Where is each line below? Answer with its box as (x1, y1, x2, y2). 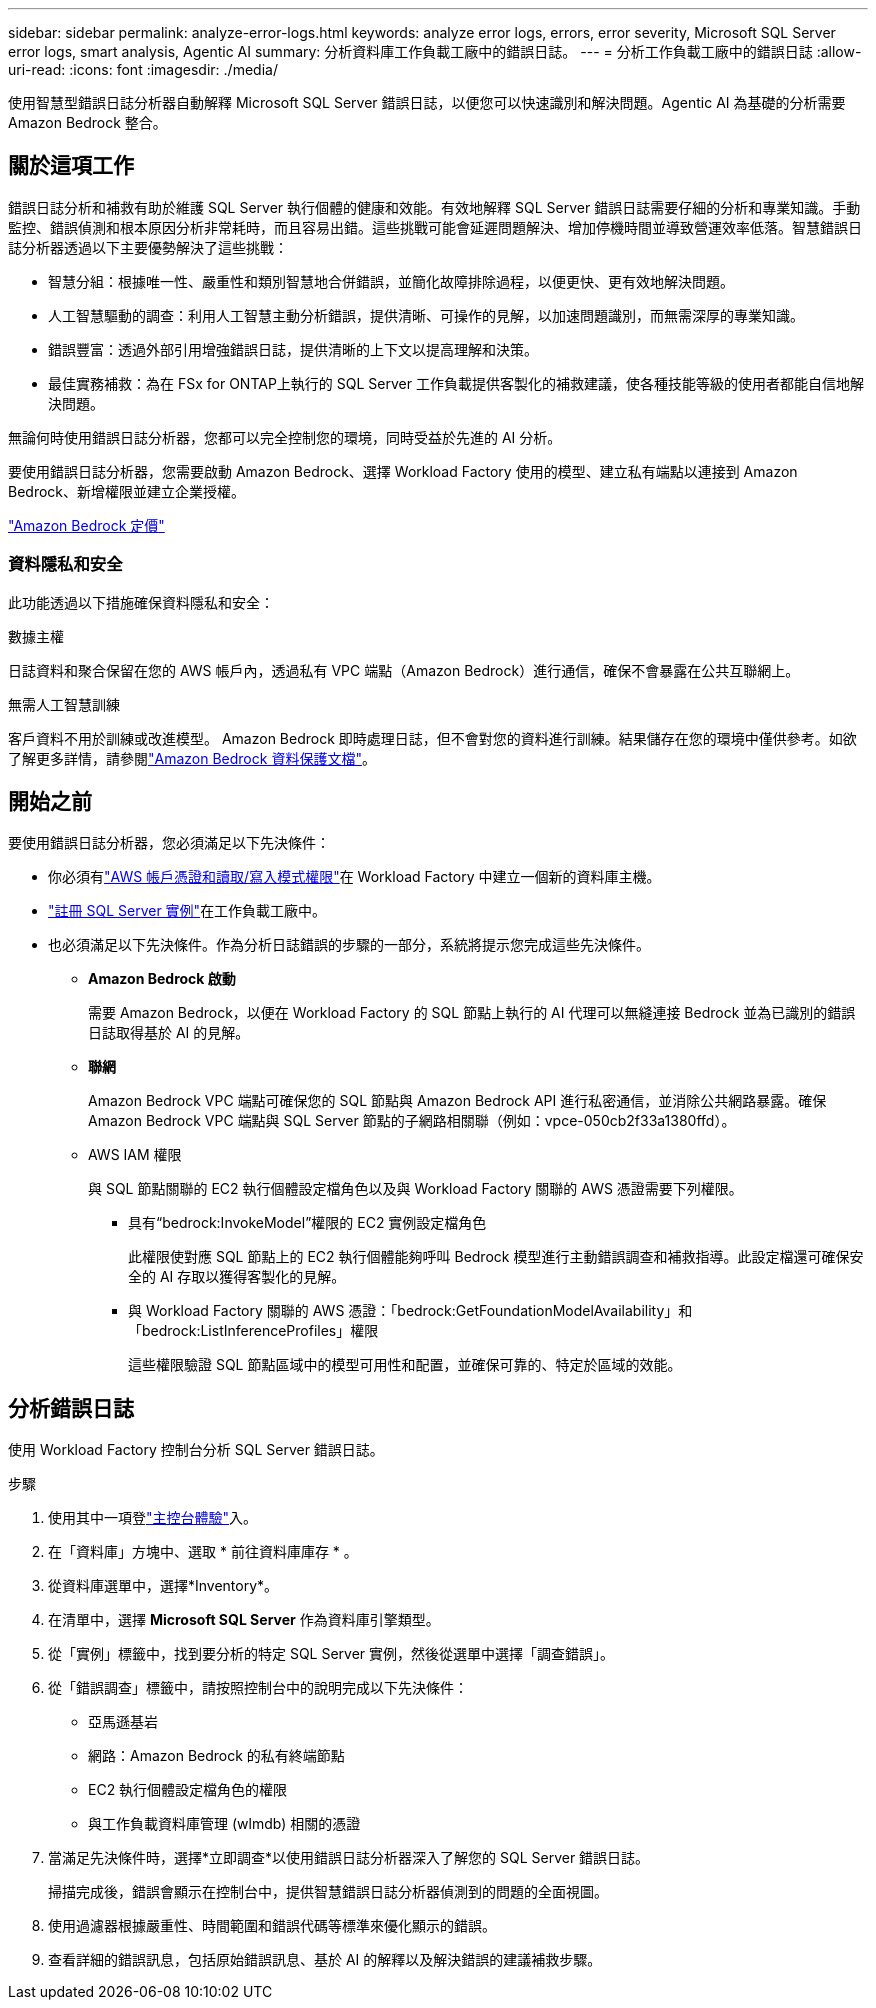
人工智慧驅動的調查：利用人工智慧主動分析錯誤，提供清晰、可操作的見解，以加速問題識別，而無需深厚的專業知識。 (48, 306, 804, 324)
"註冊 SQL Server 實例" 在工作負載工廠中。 (48, 902, 327, 920)
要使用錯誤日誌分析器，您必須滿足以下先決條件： (8, 834, 330, 852)
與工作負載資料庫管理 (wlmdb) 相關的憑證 (88, 1815, 361, 1833)
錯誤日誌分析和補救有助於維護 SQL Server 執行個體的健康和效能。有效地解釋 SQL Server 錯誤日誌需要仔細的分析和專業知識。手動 (8, 198, 861, 216)
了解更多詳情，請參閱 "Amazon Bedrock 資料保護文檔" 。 (8, 749, 376, 767)
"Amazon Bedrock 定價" (8, 516, 165, 534)
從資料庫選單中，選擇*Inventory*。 (48, 1577, 279, 1595)
